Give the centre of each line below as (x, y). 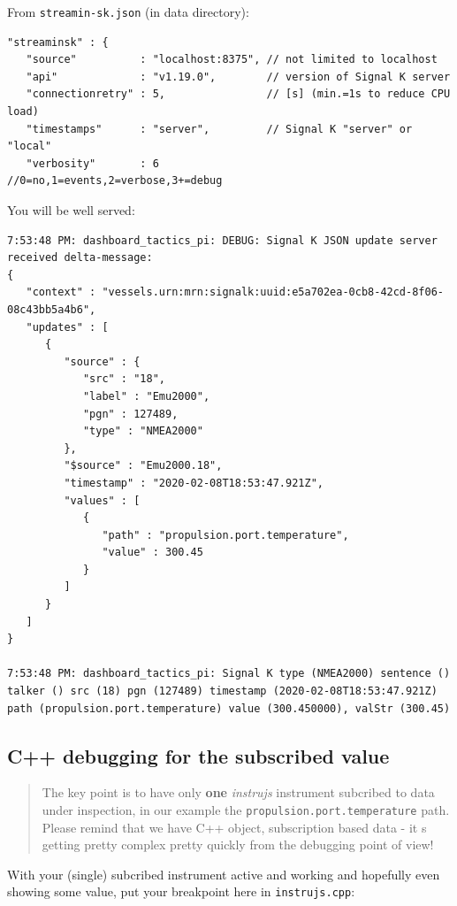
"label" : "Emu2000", (146, 396)
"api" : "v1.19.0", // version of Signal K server (238, 77)
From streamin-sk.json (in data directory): (128, 12)
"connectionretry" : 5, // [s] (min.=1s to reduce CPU (238, 94)
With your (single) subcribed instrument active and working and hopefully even (224, 874)
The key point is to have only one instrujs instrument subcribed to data (238, 792)
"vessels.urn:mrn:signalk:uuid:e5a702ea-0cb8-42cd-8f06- (273, 292)
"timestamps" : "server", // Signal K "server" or (219, 129)
